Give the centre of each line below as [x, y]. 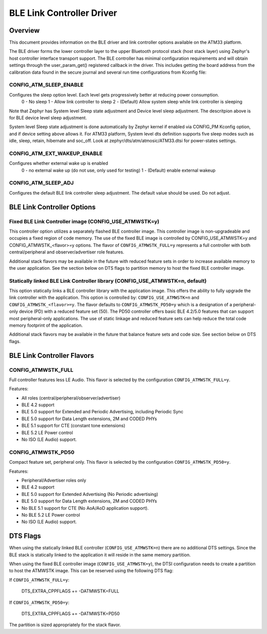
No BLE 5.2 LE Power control [51, 515]
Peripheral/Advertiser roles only [54, 480]
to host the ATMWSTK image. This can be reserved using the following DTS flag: [91, 571]
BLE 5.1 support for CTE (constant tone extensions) [73, 426]
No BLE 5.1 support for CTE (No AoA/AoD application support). [85, 508]
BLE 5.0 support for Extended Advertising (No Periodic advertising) [90, 494]
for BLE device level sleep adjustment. [48, 118]
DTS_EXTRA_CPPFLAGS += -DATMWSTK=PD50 [71, 613]
